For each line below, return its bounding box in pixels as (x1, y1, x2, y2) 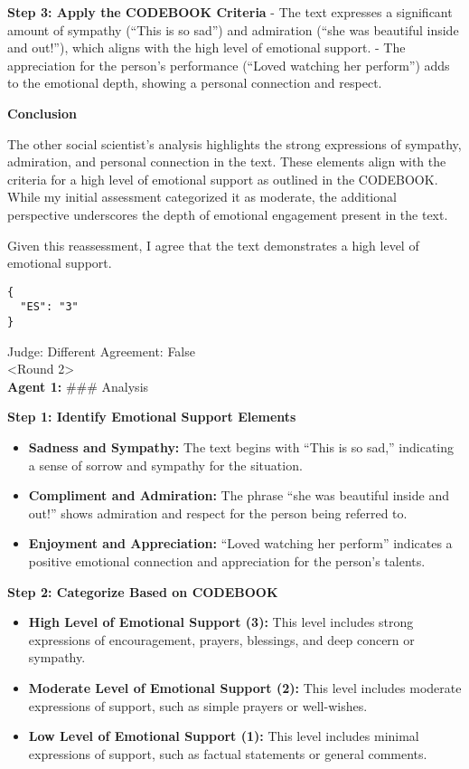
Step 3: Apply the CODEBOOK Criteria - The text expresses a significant (7, 3, 453, 21)
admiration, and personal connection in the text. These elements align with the (7, 152, 446, 171)
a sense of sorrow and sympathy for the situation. (28, 455, 303, 474)
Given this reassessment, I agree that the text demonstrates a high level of (7, 235, 419, 254)
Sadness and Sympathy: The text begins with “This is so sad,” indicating (28, 438, 455, 457)
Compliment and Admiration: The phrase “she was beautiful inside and (28, 486, 449, 505)
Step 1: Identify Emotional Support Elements (7, 407, 296, 426)
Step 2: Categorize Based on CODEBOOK (7, 582, 278, 601)
